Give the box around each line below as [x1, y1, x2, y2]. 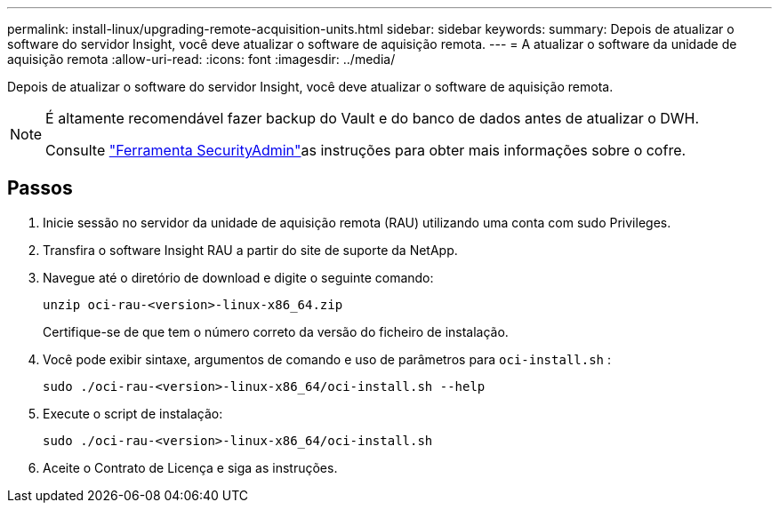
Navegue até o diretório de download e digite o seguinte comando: [43, 269, 434, 285]
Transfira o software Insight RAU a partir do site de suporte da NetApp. [43, 242, 458, 258]
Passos [7, 177, 73, 200]
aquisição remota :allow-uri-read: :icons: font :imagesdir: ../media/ [7, 52, 396, 67]
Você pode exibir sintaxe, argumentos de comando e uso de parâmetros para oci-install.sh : [43, 351, 612, 367]
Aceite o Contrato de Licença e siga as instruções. [43, 459, 338, 475]
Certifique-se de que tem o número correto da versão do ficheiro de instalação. [43, 323, 509, 339]
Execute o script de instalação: [43, 405, 223, 421]
